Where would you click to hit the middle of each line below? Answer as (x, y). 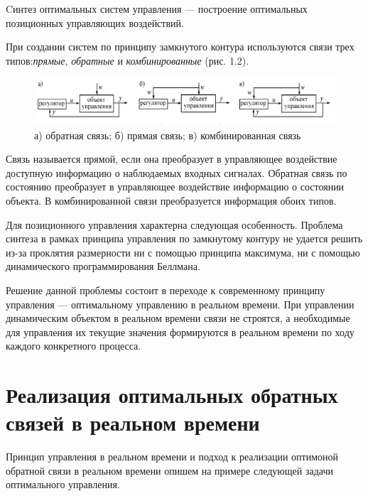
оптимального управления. (63, 484)
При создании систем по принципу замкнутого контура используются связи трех (180, 47)
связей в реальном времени (133, 422)
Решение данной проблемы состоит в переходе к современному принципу (166, 290)
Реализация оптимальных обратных (172, 395)
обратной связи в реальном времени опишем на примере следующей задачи (169, 470)
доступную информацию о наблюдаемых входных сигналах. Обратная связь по (177, 172)
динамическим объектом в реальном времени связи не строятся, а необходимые (178, 318)
